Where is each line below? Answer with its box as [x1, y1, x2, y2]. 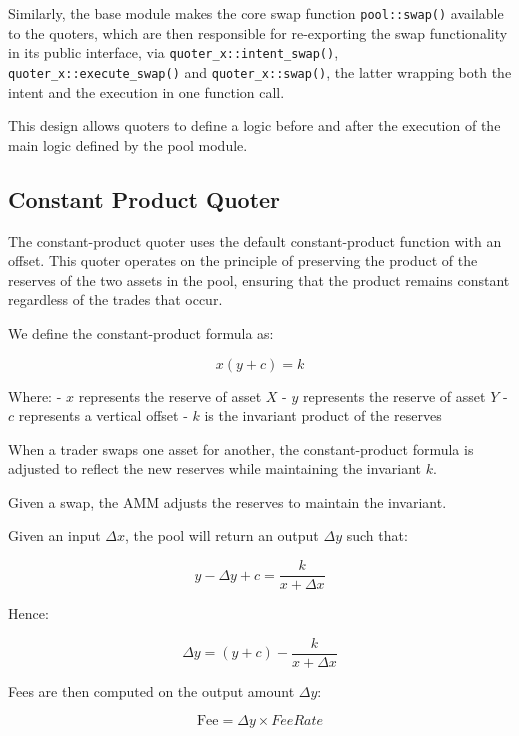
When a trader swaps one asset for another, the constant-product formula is [8, 438, 474, 459]
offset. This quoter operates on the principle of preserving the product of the [8, 250, 478, 271]
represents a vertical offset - [18, 405, 188, 426]
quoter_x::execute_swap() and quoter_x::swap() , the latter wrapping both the [8, 61, 512, 82]
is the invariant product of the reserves [204, 405, 442, 426]
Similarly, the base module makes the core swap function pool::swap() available [8, 3, 504, 23]
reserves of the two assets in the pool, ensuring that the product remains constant [8, 269, 510, 290]
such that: [346, 525, 408, 546]
